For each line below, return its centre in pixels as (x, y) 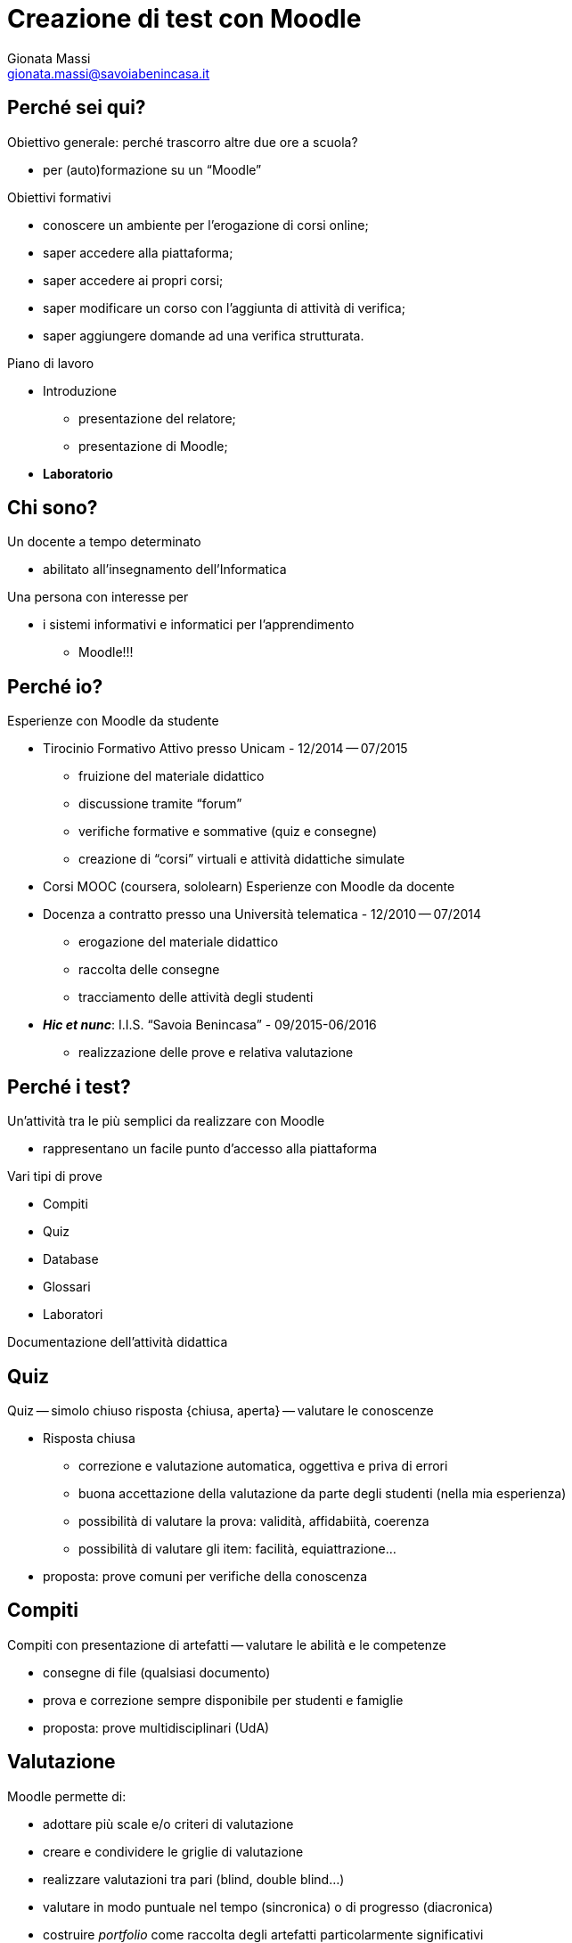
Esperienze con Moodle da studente (113, 721)
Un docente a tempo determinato (104, 542)
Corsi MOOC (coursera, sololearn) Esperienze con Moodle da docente (249, 887)
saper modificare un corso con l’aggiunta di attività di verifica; (224, 307)
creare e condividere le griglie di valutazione (173, 1851)
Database (71, 1259)
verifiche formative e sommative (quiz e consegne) (228, 832)
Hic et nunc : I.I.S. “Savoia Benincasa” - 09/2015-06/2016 (210, 1025)
